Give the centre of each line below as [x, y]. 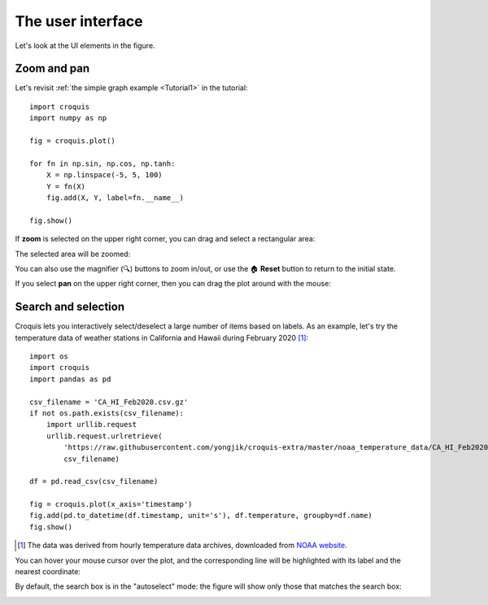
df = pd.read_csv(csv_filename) [94, 481]
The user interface [79, 21]
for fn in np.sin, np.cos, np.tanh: [102, 163]
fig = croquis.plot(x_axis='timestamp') [111, 505]
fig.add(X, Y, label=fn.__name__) [115, 198]
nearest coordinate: [48, 572]
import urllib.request [91, 424]
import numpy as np [68, 118]
